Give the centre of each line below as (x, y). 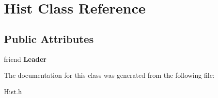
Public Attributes (49, 38)
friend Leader (25, 59)
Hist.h (13, 91)
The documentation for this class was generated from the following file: (109, 75)
